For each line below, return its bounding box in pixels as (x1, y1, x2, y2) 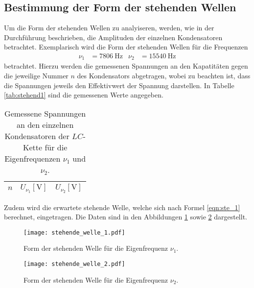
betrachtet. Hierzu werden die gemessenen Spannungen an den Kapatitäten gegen (4, 61, 248, 71)
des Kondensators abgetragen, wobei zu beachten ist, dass (77, 71, 251, 81)
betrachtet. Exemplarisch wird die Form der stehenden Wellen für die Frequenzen (4, 42, 248, 52)
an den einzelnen (16, 119, 74, 130)
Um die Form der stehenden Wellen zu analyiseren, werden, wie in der (4, 23, 214, 33)
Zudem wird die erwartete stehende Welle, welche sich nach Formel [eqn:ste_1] (4, 202, 240, 212)
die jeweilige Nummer (4, 71, 69, 81)
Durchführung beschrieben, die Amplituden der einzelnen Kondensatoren (4, 32, 223, 42)
